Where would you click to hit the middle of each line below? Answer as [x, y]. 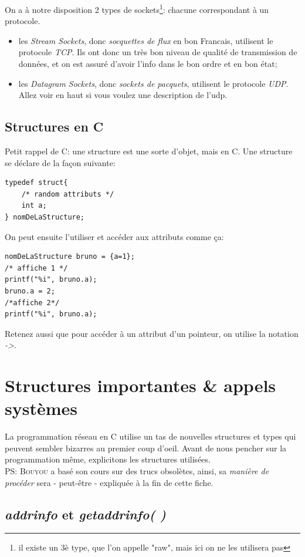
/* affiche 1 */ [36, 268]
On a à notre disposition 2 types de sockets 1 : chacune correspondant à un [137, 9]
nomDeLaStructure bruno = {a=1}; [70, 257]
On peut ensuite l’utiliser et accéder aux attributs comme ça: [114, 236]
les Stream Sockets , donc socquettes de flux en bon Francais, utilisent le [146, 40]
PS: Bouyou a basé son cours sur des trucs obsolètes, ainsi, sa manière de [137, 471]
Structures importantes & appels [140, 385]
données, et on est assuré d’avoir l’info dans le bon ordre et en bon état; [148, 64]
